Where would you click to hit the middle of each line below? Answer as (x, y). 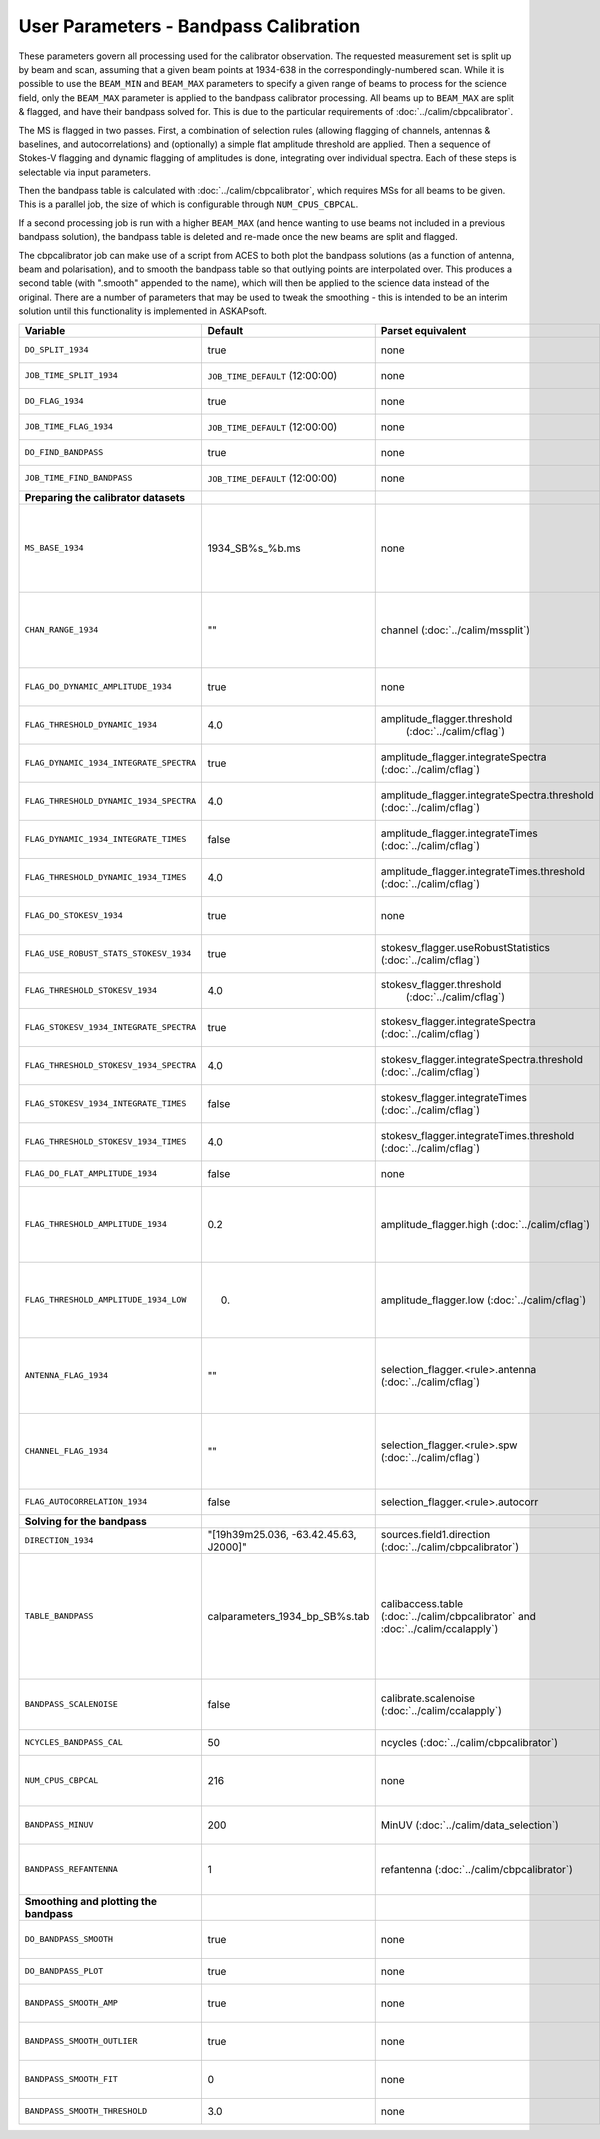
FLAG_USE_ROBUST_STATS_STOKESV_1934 (108, 953)
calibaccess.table (422, 1603)
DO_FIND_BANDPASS (64, 452)
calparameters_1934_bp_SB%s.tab (288, 1616)
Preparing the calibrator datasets (105, 497)
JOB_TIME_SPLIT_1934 (71, 375)
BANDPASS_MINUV (59, 1825)
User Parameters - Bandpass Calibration (189, 26)
